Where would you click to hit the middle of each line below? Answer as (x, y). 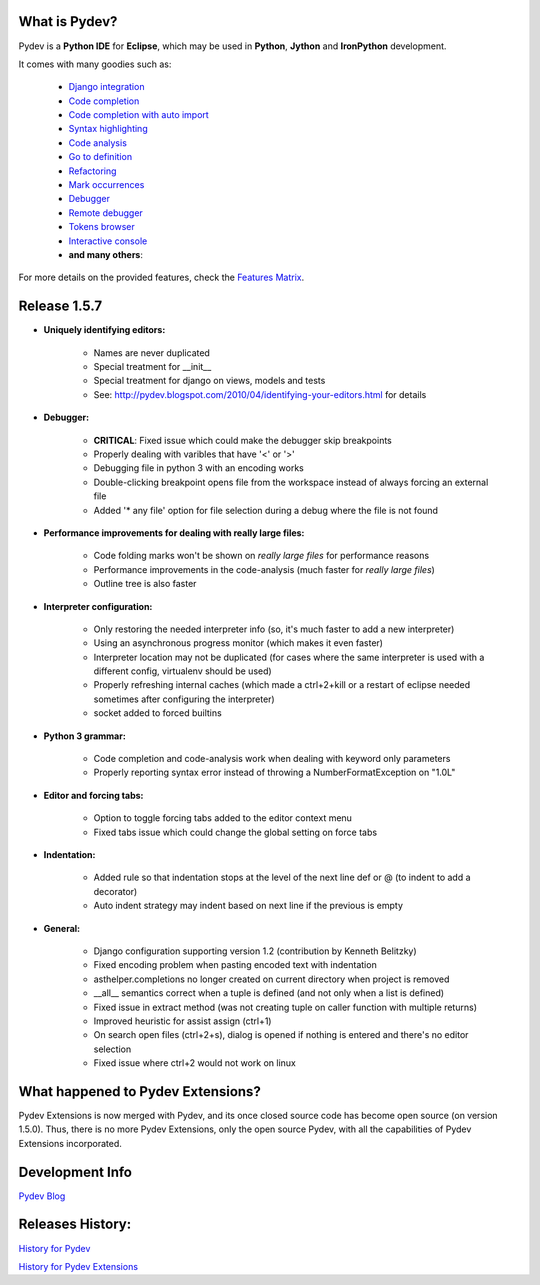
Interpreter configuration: (98, 606)
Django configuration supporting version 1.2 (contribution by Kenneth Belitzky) (255, 951)
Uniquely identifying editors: (104, 330)
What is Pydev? (68, 21)
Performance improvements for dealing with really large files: (174, 532)
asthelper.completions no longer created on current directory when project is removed (271, 979)
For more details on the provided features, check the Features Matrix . (161, 277)
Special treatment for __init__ (152, 367)
